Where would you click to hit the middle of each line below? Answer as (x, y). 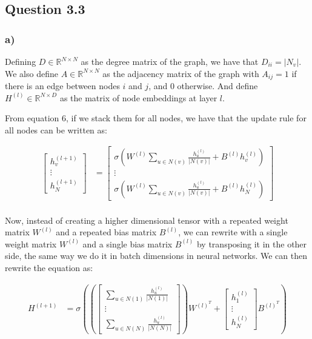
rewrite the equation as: (49, 267)
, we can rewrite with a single (233, 232)
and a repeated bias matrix (106, 232)
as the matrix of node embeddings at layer (138, 97)
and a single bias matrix (128, 243)
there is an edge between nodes (62, 86)
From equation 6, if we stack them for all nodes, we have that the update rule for (156, 118)
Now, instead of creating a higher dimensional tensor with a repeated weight (147, 220)
